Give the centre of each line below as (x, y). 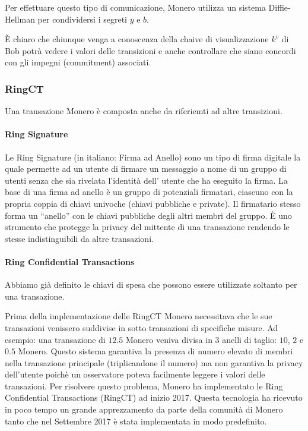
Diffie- (280, 7)
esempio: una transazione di (55, 339)
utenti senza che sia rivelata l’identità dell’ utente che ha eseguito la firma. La (146, 180)
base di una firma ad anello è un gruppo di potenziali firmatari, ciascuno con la (149, 192)
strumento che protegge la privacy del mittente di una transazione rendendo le (147, 227)
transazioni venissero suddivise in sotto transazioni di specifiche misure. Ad (142, 327)
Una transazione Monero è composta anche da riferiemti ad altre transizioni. (144, 111)
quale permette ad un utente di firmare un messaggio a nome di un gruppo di (146, 169)
